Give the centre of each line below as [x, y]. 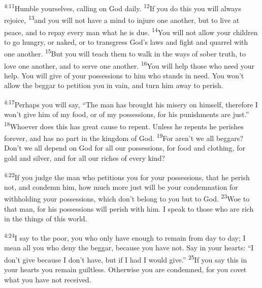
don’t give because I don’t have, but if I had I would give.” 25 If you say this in [126, 258]
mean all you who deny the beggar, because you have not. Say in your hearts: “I [129, 248]
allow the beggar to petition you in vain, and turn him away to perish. [114, 85]
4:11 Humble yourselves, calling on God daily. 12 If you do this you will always [123, 7]
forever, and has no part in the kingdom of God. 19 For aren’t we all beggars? [124, 137]
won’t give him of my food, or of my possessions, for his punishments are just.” [127, 114]
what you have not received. [48, 279]
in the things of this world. [46, 219]
